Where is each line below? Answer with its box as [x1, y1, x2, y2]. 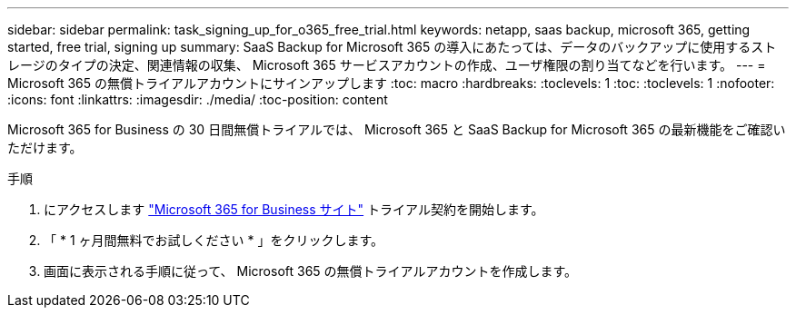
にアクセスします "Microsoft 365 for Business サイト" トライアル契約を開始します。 [44, 202, 544, 217]
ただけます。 [7, 140, 83, 155]
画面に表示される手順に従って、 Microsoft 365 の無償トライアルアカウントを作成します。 [44, 263, 578, 279]
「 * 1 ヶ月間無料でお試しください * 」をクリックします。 [44, 232, 384, 248]
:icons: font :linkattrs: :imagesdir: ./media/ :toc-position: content [7, 92, 388, 107]
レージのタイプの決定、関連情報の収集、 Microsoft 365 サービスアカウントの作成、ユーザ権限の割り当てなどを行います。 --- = [7, 57, 766, 73]
